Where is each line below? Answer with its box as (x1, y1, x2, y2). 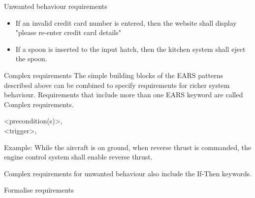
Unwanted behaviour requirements (4, 1, 107, 11)
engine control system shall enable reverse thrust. (4, 152, 153, 162)
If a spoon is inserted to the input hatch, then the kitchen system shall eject (15, 43, 246, 54)
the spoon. (15, 53, 47, 64)
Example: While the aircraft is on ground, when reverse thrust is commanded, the (4, 142, 252, 152)
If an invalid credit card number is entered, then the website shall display (15, 17, 237, 28)
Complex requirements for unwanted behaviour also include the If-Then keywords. (4, 168, 252, 178)
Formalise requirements (4, 185, 74, 195)
